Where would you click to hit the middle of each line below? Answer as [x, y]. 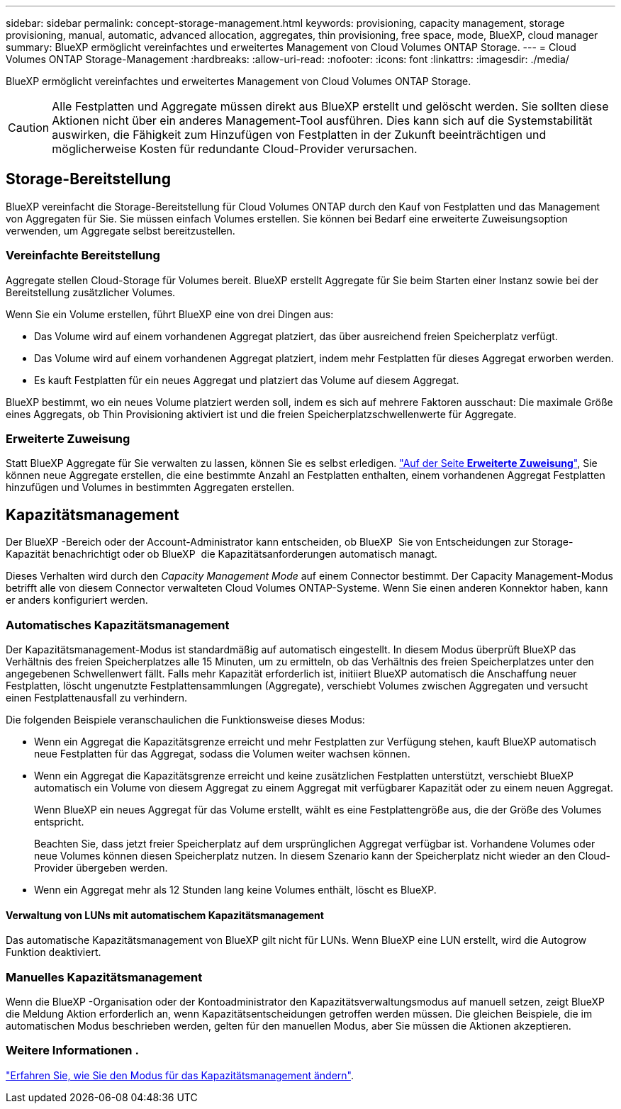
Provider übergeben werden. [101, 867]
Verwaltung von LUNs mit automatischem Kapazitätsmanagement [165, 915]
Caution [29, 128]
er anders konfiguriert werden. [77, 600]
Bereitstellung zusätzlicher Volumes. [91, 292]
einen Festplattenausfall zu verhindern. [97, 697]
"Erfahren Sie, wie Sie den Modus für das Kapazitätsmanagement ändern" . [180, 1075]
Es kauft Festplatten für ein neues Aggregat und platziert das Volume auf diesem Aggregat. [247, 380]
